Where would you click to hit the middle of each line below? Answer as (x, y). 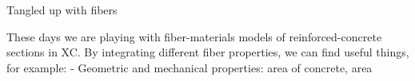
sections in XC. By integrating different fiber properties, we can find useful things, (208, 52)
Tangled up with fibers (62, 10)
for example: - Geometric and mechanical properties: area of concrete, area (190, 67)
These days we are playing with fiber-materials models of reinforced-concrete (194, 36)
